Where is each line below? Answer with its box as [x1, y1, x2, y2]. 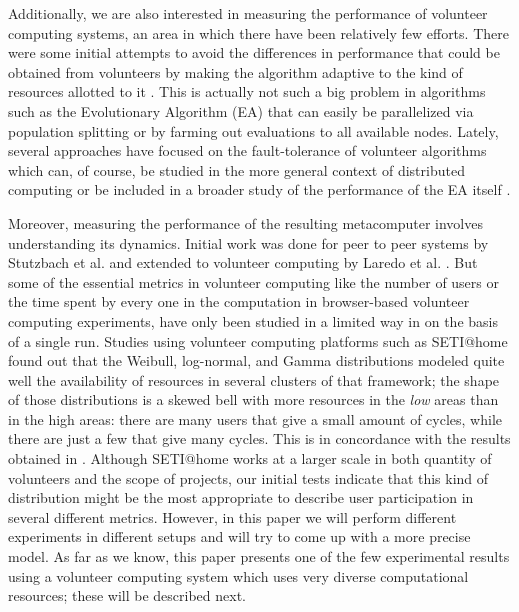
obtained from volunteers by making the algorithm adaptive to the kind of [8, 61, 463, 82]
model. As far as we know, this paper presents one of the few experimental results [8, 546, 510, 567]
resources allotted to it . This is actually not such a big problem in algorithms [8, 81, 486, 102]
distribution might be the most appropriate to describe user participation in [8, 487, 474, 508]
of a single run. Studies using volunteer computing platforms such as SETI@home [8, 330, 508, 351]
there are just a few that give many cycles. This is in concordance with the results [8, 428, 511, 449]
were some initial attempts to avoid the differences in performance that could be [8, 42, 500, 63]
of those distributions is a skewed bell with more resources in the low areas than [8, 389, 499, 410]
